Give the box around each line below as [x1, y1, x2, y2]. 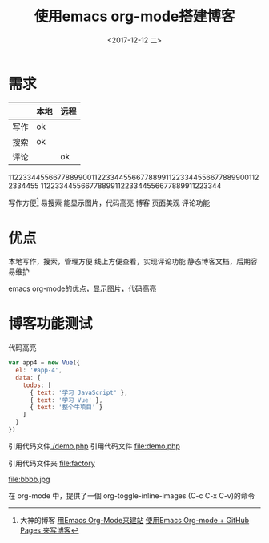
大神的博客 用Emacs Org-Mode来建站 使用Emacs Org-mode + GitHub [19, 515, 250, 525]
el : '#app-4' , [15, 366, 62, 375]
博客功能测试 [8, 315, 94, 333]
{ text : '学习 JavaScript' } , [29, 388, 128, 396]
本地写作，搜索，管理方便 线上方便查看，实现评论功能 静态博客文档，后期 [8, 257, 251, 267]
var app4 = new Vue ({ [8, 359, 81, 367]
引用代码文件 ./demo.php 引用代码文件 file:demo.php [8, 441, 180, 451]
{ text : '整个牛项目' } [29, 404, 103, 412]
